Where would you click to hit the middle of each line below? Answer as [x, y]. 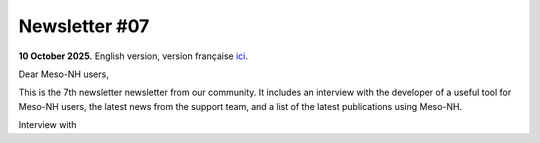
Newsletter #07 [84, 26]
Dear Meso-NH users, [63, 74]
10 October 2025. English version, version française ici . [133, 56]
